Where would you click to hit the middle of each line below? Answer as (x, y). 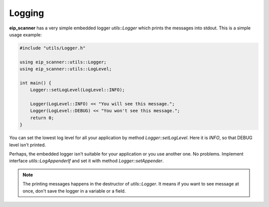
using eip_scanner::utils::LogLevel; (66, 69)
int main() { (36, 83)
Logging (27, 13)
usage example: (25, 34)
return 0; (42, 118)
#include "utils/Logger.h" (53, 48)
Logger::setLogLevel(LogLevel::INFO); (77, 90)
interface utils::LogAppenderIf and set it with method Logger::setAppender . (86, 161)
